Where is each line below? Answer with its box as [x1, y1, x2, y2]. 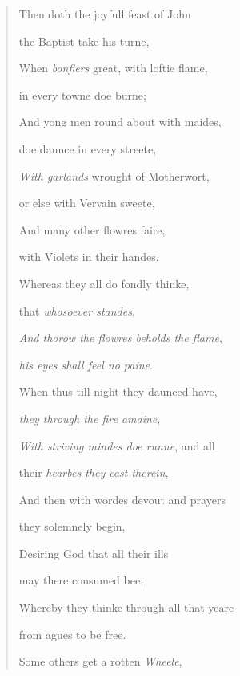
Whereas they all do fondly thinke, [18, 275, 190, 291]
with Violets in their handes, [18, 248, 159, 265]
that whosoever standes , [18, 302, 135, 319]
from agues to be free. [18, 625, 126, 642]
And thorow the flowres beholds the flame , [18, 329, 222, 346]
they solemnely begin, [18, 518, 126, 535]
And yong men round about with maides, [18, 113, 222, 130]
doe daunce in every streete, [18, 140, 157, 157]
